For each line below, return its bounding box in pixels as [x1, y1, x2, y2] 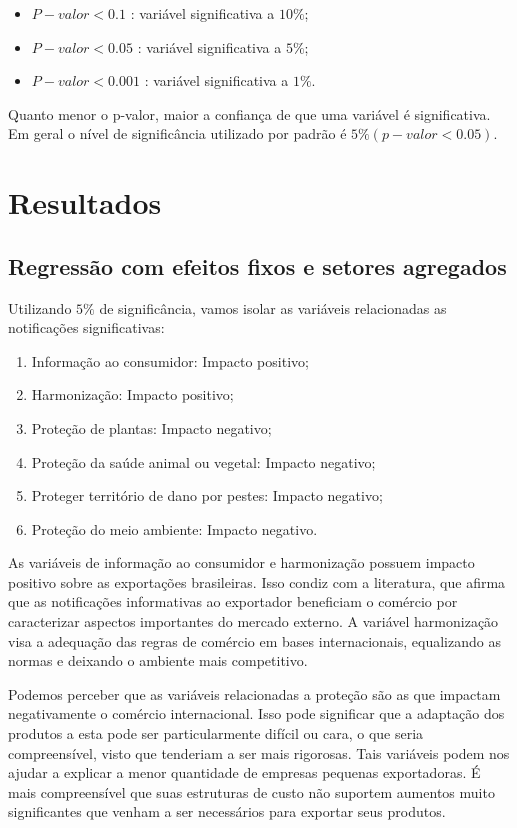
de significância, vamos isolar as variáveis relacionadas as [99, 297, 447, 318]
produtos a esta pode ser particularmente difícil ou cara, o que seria [8, 723, 424, 744]
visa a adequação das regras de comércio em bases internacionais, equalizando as [8, 630, 501, 651]
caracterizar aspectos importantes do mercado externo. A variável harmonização [8, 611, 499, 632]
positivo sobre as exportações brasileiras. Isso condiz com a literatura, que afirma [8, 571, 506, 592]
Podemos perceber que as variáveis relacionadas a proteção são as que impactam [8, 683, 501, 704]
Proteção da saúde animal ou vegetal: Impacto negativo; [31, 451, 376, 472]
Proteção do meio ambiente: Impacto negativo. [31, 518, 318, 539]
